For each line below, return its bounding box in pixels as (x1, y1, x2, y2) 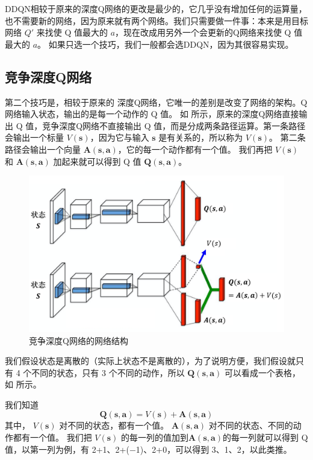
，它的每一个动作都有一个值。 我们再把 (117, 142, 273, 155)
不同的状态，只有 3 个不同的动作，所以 (31, 366, 185, 379)
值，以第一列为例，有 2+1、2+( (5, 442, 129, 455)
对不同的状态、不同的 (208, 419, 293, 432)
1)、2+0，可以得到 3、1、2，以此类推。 (135, 442, 292, 455)
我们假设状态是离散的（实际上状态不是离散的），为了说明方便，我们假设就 (5, 354, 296, 367)
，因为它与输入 (90, 131, 149, 144)
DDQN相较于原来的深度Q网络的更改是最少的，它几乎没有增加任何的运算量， (5, 2, 307, 14)
